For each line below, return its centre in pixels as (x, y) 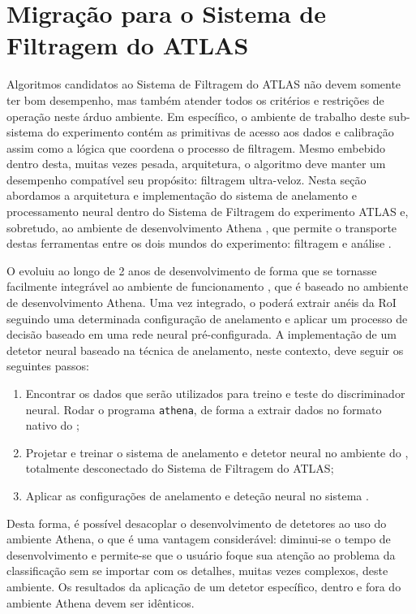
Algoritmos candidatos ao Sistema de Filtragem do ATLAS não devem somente (204, 84)
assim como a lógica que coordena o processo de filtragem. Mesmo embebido (196, 147)
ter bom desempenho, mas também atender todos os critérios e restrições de (195, 99)
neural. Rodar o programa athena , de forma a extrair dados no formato (204, 409)
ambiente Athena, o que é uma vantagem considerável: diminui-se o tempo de (199, 539)
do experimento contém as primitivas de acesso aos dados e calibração (220, 132)
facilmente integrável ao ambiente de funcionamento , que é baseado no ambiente (208, 286)
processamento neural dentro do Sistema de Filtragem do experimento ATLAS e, (208, 212)
